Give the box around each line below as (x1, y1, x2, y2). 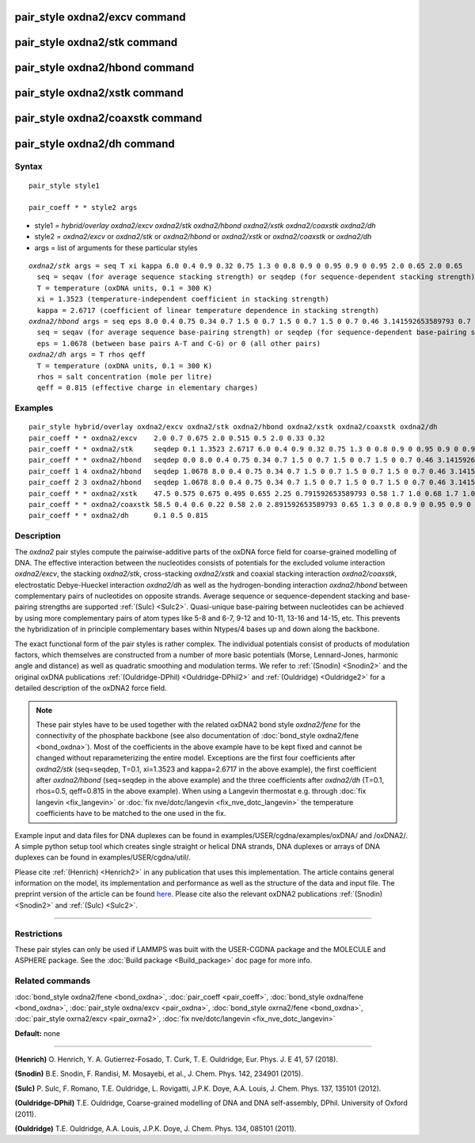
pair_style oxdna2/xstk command (14, 86, 184, 100)
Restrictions (14, 928, 63, 939)
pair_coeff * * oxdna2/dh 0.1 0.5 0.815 (28, 511, 209, 520)
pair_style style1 (28, 181, 101, 190)
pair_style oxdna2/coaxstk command (14, 112, 203, 125)
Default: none (14, 1028, 61, 1038)
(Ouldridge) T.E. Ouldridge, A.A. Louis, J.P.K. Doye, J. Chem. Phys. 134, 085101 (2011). (14, 1124, 297, 1133)
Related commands (14, 975, 91, 986)
